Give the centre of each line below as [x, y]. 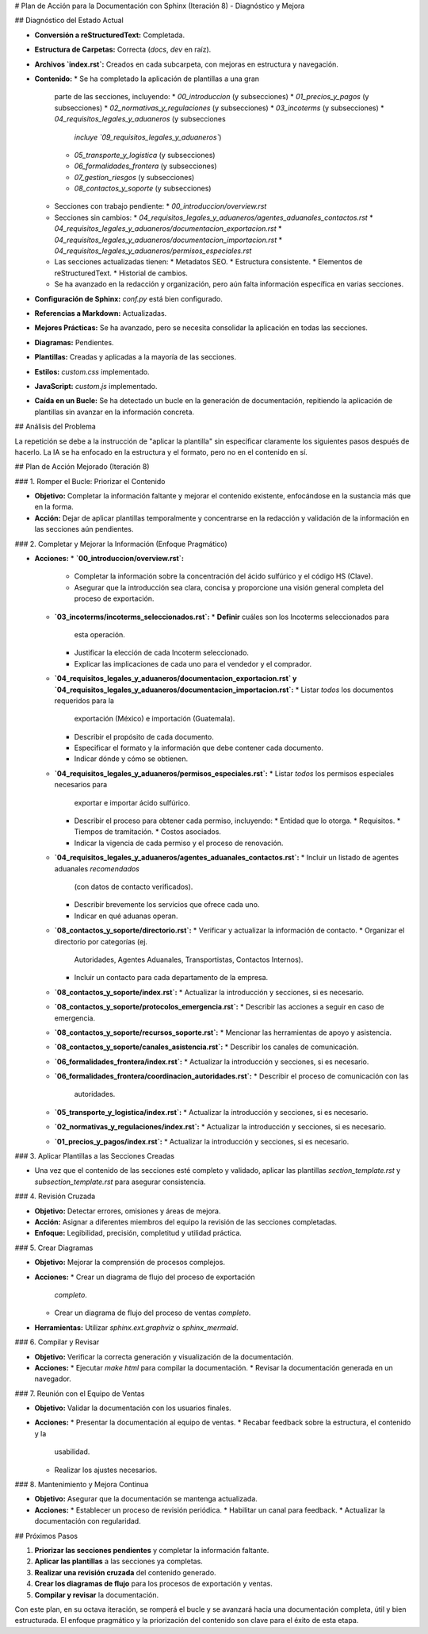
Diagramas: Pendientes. [74, 342]
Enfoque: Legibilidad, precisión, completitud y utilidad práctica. [138, 1233]
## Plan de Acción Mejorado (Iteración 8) [82, 467]
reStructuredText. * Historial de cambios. [121, 273]
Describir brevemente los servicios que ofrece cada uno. [167, 905]
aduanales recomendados [97, 868]
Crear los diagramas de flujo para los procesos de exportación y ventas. [153, 1584]
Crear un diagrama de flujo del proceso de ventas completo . [153, 1313]
